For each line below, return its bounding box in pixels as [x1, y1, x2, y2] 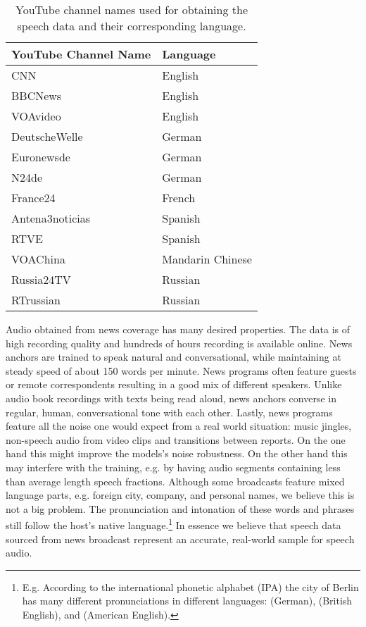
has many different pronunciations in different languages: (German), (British [22, 593, 353, 608]
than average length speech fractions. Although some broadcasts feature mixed [6, 473, 345, 488]
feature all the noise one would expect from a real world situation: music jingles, [6, 418, 352, 433]
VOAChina [11, 251, 65, 267]
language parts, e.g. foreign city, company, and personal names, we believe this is [6, 488, 355, 502]
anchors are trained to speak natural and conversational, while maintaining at [6, 349, 341, 364]
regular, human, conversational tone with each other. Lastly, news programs [6, 404, 333, 419]
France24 [11, 190, 56, 206]
